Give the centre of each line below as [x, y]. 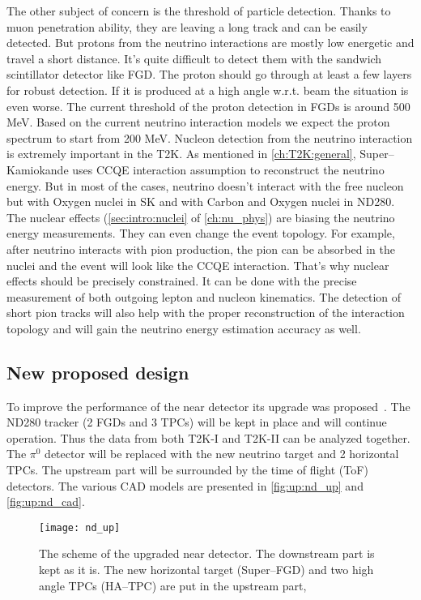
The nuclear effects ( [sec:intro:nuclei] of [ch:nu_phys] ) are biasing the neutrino [201, 217]
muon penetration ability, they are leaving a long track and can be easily [187, 26]
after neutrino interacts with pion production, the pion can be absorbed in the [201, 249]
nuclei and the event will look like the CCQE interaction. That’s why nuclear [198, 265]
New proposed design [98, 372]
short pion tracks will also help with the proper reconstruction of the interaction [206, 313]
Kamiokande [38, 169]
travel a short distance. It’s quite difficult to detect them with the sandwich [194, 58]
